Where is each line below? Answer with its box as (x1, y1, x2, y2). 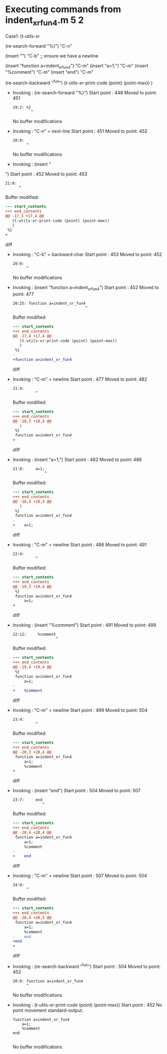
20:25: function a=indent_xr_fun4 (12, 301, 86, 306)
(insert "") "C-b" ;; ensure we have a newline (5, 52, 99, 59)
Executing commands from (5, 4, 121, 15)
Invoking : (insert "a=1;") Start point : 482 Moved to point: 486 (12, 456, 142, 463)
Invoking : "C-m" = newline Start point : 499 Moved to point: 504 (12, 707, 148, 714)
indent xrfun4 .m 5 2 (5, 14, 84, 27)
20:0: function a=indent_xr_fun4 (12, 978, 83, 984)
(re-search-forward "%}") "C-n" (5, 43, 72, 49)
